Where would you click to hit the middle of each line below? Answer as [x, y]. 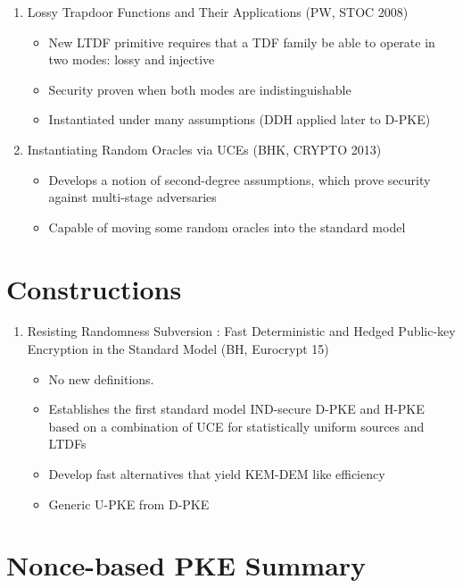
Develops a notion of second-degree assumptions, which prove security [240, 179]
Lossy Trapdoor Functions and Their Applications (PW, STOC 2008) [218, 12]
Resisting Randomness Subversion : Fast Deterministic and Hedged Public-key [241, 331]
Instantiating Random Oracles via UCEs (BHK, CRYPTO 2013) [204, 149]
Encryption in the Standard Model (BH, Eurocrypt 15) [178, 349]
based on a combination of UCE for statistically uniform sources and [236, 426]
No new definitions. [101, 378]
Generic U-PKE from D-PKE [129, 504]
